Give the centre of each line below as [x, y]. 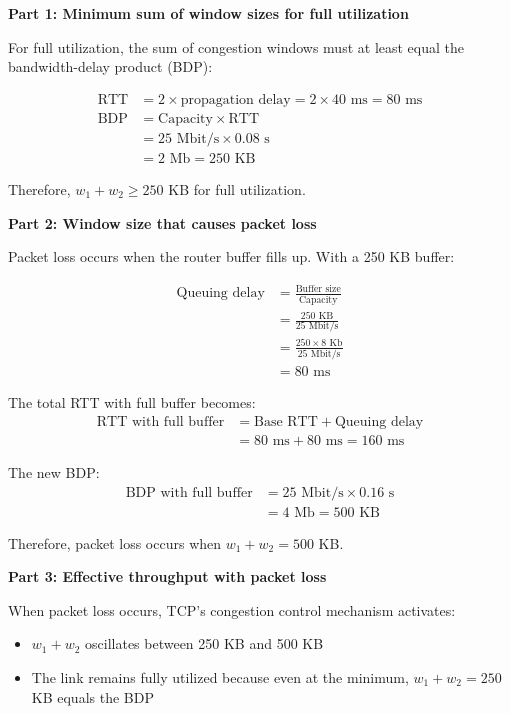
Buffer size [318, 288]
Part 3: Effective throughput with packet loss [167, 576]
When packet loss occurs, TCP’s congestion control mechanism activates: [232, 609]
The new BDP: [54, 471]
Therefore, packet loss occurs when [115, 542]
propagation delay [235, 99]
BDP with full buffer [189, 492]
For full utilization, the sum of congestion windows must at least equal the [236, 46]
